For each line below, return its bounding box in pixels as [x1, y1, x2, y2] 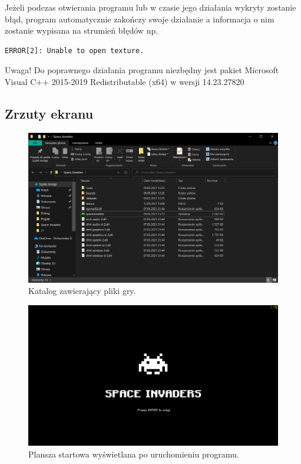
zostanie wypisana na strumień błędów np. [5, 24, 158, 37]
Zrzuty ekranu [5, 104, 94, 122]
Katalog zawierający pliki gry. [28, 285, 136, 297]
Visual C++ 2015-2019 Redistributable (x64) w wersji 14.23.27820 [5, 75, 244, 87]
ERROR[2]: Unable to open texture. [5, 46, 144, 55]
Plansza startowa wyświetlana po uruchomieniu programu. [28, 447, 239, 460]
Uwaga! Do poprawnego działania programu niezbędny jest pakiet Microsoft [5, 64, 279, 76]
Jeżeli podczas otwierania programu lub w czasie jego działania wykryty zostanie [5, 1, 296, 13]
